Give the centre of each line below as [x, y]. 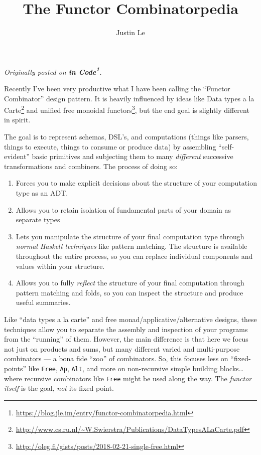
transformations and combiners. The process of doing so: [91, 166]
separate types [38, 219]
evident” [17, 156]
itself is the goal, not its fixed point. [59, 388]
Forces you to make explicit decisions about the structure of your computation [136, 183]
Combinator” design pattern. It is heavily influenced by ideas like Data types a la [129, 98]
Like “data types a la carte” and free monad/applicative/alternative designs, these [130, 319]
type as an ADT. [42, 192]
